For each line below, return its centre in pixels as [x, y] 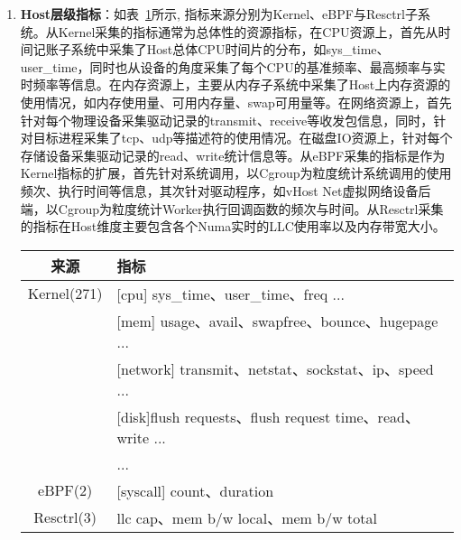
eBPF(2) [65, 490]
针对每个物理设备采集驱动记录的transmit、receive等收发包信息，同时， [227, 120]
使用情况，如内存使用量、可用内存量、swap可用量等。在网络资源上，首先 [236, 102]
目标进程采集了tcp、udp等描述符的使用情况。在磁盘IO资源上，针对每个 [243, 138]
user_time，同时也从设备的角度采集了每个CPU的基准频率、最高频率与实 [233, 66]
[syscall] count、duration [195, 490]
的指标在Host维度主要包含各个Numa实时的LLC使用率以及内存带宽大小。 [233, 226]
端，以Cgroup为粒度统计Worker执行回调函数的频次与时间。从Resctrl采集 [232, 208]
